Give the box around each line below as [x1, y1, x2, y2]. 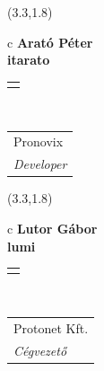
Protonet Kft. [13, 318, 89, 337]
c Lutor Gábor [7, 218, 98, 237]
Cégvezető [13, 340, 67, 359]
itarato [7, 50, 50, 69]
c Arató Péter [7, 32, 93, 51]
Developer [13, 155, 67, 173]
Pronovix [13, 132, 64, 151]
